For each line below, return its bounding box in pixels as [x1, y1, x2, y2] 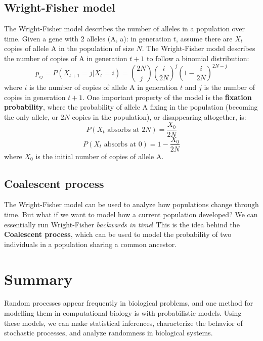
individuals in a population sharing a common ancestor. [4, 238, 177, 249]
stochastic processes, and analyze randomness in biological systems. [4, 327, 213, 338]
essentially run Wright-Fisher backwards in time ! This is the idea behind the [4, 219, 240, 229]
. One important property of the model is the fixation [82, 91, 252, 102]
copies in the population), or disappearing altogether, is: [72, 111, 246, 122]
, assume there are [176, 33, 233, 43]
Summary [4, 268, 73, 289]
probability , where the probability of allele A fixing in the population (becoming [4, 102, 258, 112]
